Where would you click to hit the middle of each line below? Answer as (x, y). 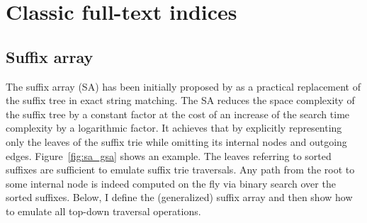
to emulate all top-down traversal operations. (103, 211)
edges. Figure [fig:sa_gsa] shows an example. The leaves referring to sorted (169, 155)
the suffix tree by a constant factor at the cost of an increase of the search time (178, 114)
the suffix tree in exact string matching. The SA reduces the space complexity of (180, 100)
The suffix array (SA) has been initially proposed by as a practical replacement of (183, 86)
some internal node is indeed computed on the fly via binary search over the (171, 183)
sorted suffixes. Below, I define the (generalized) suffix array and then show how (179, 197)
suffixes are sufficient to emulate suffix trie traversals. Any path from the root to (180, 170)
